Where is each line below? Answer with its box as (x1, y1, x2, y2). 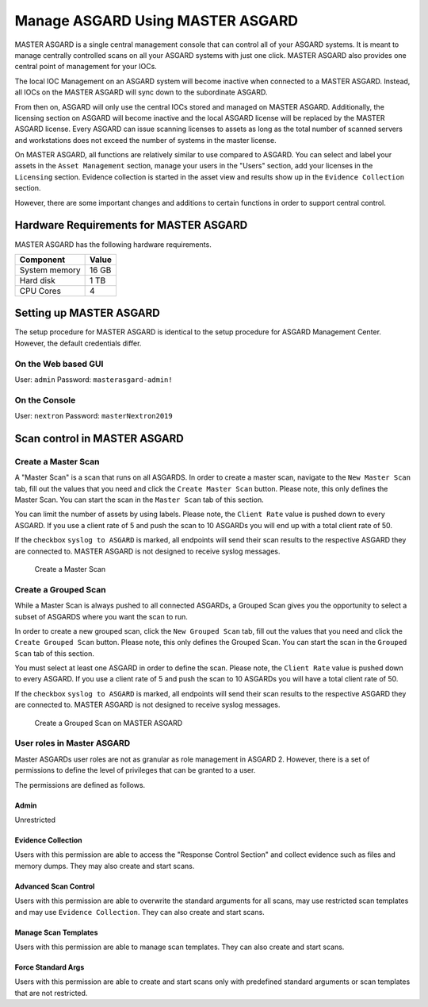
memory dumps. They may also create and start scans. (14, 861, 195, 870)
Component (19, 254, 66, 265)
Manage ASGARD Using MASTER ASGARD (14, 12, 299, 29)
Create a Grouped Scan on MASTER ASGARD (34, 718, 183, 727)
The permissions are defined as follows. (14, 780, 146, 789)
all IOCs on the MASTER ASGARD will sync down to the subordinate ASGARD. (14, 87, 268, 97)
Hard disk (19, 275, 55, 286)
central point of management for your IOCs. (14, 62, 158, 71)
